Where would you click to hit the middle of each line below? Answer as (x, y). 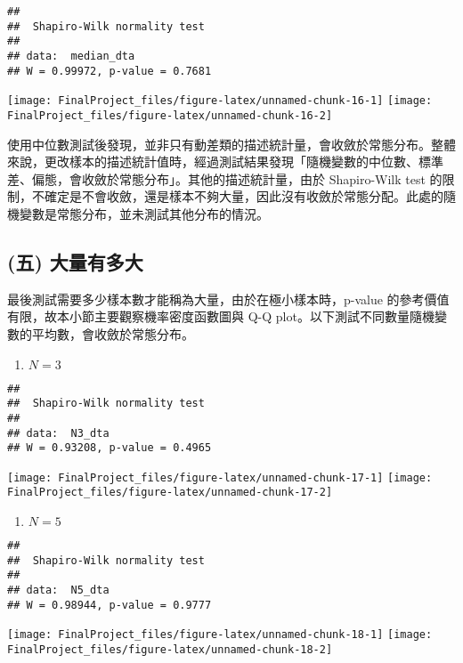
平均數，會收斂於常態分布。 (113, 333)
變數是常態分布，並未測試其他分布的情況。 (144, 213)
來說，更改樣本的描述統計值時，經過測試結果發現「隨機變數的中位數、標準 (225, 162)
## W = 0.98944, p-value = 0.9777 (110, 605)
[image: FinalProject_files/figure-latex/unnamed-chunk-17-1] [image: (220, 477)
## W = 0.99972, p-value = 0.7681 (110, 71)
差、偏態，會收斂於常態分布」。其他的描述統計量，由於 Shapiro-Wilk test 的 (225, 178)
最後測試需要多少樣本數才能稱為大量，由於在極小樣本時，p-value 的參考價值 (228, 299)
